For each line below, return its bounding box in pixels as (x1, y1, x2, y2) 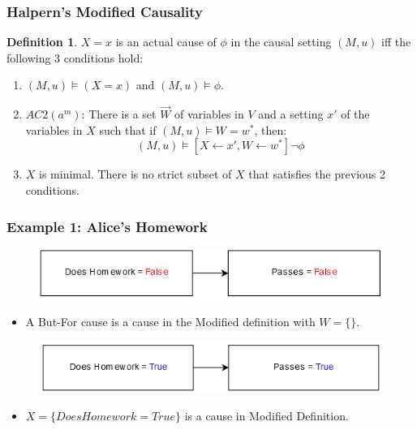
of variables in (174, 105, 244, 123)
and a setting (258, 105, 324, 123)
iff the (381, 33, 411, 50)
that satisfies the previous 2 (248, 166, 385, 183)
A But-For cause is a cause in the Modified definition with (25, 312, 316, 329)
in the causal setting (230, 33, 332, 50)
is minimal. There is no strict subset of (39, 166, 232, 183)
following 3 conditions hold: (6, 49, 144, 66)
